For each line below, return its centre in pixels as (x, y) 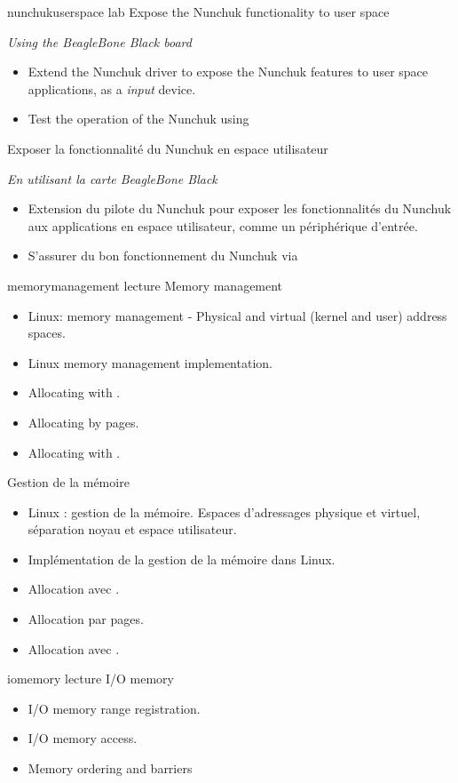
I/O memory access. (83, 738)
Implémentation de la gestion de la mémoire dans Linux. (182, 559)
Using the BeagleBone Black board (99, 41)
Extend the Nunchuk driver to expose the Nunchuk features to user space (228, 72)
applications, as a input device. (112, 88)
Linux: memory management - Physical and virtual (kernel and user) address (237, 315)
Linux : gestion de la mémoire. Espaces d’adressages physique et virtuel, (224, 511)
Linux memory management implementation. (150, 362)
